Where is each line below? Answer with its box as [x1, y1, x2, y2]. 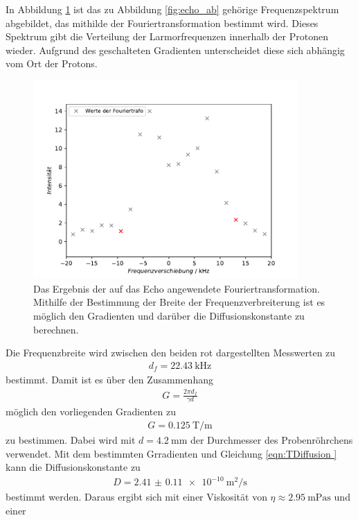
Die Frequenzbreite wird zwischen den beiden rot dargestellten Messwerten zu [6, 345, 336, 360]
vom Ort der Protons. [6, 56, 98, 71]
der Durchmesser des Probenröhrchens [190, 433, 353, 447]
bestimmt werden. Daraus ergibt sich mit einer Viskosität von [6, 489, 267, 504]
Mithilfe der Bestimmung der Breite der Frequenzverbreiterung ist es [33, 295, 325, 309]
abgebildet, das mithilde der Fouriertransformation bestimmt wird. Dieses [6, 15, 319, 30]
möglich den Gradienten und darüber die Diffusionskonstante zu [33, 308, 305, 322]
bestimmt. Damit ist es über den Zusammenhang [6, 372, 213, 387]
